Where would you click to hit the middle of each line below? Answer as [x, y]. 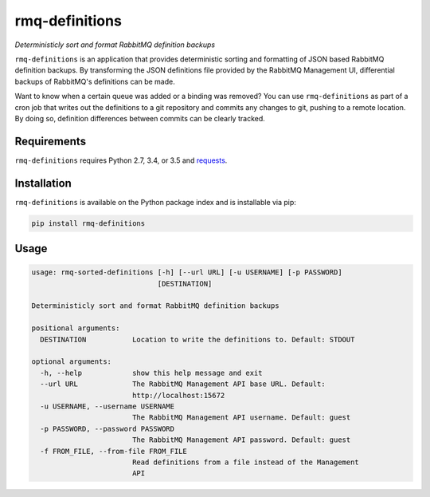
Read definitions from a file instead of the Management [246, 462]
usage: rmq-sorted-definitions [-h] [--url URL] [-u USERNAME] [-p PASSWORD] [187, 272]
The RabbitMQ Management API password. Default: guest [241, 440]
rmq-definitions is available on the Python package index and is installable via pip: [155, 202]
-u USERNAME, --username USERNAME [107, 406]
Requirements [51, 141]
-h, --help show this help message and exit [151, 373]
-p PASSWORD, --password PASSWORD [107, 428]
